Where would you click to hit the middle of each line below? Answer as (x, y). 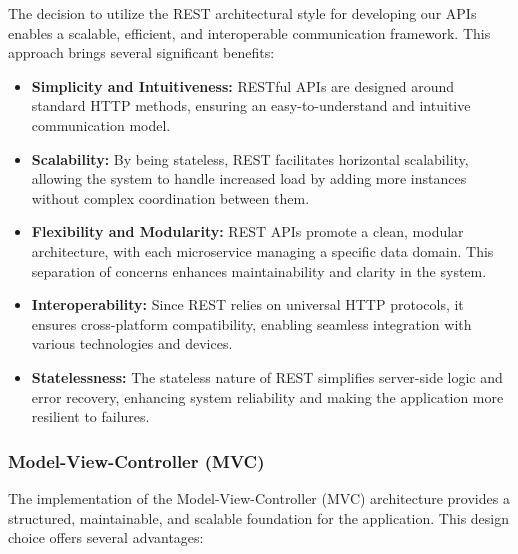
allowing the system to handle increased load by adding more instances (249, 178)
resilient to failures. (90, 416)
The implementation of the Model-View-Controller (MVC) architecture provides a (259, 497)
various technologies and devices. (132, 343)
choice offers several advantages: (106, 537)
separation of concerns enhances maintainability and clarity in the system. (259, 270)
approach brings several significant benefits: (141, 52)
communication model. (101, 124)
